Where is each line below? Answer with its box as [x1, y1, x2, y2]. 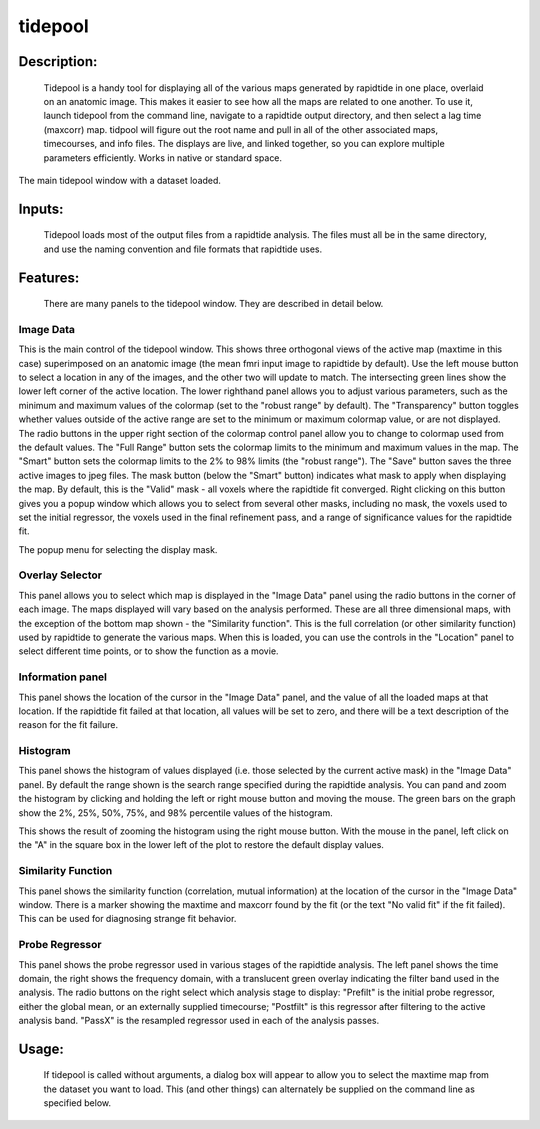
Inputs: [18, 200, 64, 217]
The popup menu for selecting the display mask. [18, 543, 218, 555]
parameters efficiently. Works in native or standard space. [43, 151, 283, 164]
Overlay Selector [18, 568, 102, 582]
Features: [18, 269, 80, 286]
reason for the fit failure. [18, 719, 119, 731]
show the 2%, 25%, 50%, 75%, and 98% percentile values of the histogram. [18, 806, 334, 819]
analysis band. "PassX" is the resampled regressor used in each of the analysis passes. [18, 1015, 380, 1027]
